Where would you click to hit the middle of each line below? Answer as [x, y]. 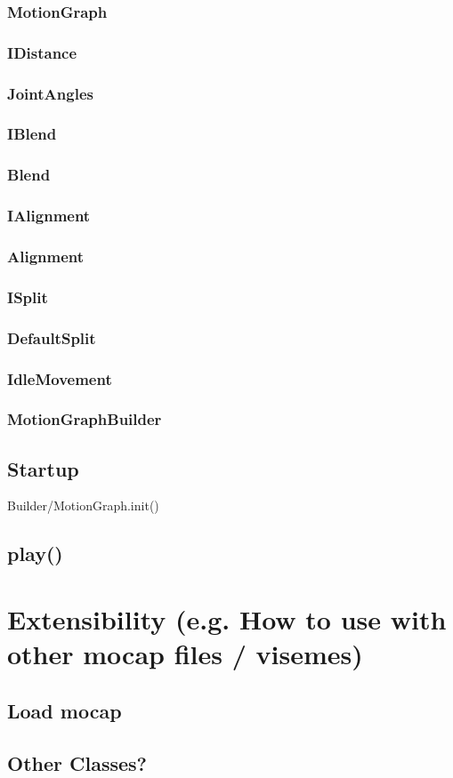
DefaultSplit [52, 337]
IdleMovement [60, 378]
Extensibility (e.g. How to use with [227, 619]
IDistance [42, 52]
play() [35, 553]
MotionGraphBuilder [85, 419]
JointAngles [50, 93]
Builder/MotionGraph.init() [83, 505]
